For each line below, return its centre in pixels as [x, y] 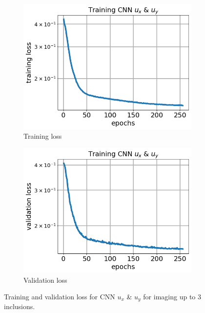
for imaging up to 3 [172, 296]
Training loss [43, 136]
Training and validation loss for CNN [60, 296]
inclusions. [20, 306]
